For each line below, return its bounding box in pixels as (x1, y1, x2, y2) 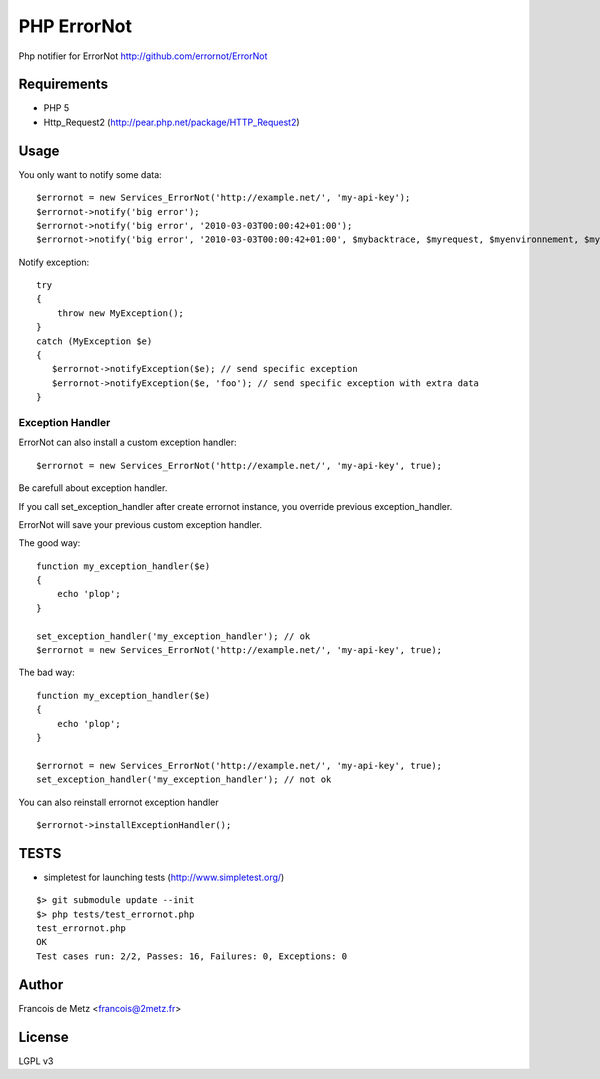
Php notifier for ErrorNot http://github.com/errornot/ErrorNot (18, 50, 268, 62)
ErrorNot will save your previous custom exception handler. (18, 518, 262, 530)
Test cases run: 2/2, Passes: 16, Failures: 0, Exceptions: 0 (36, 950, 348, 962)
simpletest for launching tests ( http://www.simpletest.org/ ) (43, 871, 285, 883)
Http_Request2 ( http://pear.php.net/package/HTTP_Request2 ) (43, 116, 300, 128)
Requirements (18, 76, 109, 93)
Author (18, 976, 64, 993)
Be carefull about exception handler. (18, 482, 168, 494)
